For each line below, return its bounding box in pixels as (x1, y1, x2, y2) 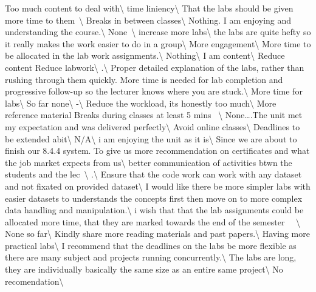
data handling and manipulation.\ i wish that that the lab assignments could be (5, 204, 304, 216)
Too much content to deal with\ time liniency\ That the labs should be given (5, 2, 294, 14)
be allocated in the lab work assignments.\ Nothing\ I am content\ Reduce (5, 49, 285, 62)
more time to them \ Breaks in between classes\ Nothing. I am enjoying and (5, 13, 292, 26)
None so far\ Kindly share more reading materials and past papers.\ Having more (5, 227, 310, 240)
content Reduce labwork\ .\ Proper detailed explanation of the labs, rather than (5, 61, 304, 73)
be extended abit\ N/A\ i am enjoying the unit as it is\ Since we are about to (5, 132, 297, 145)
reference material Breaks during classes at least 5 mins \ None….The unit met (5, 108, 303, 121)
